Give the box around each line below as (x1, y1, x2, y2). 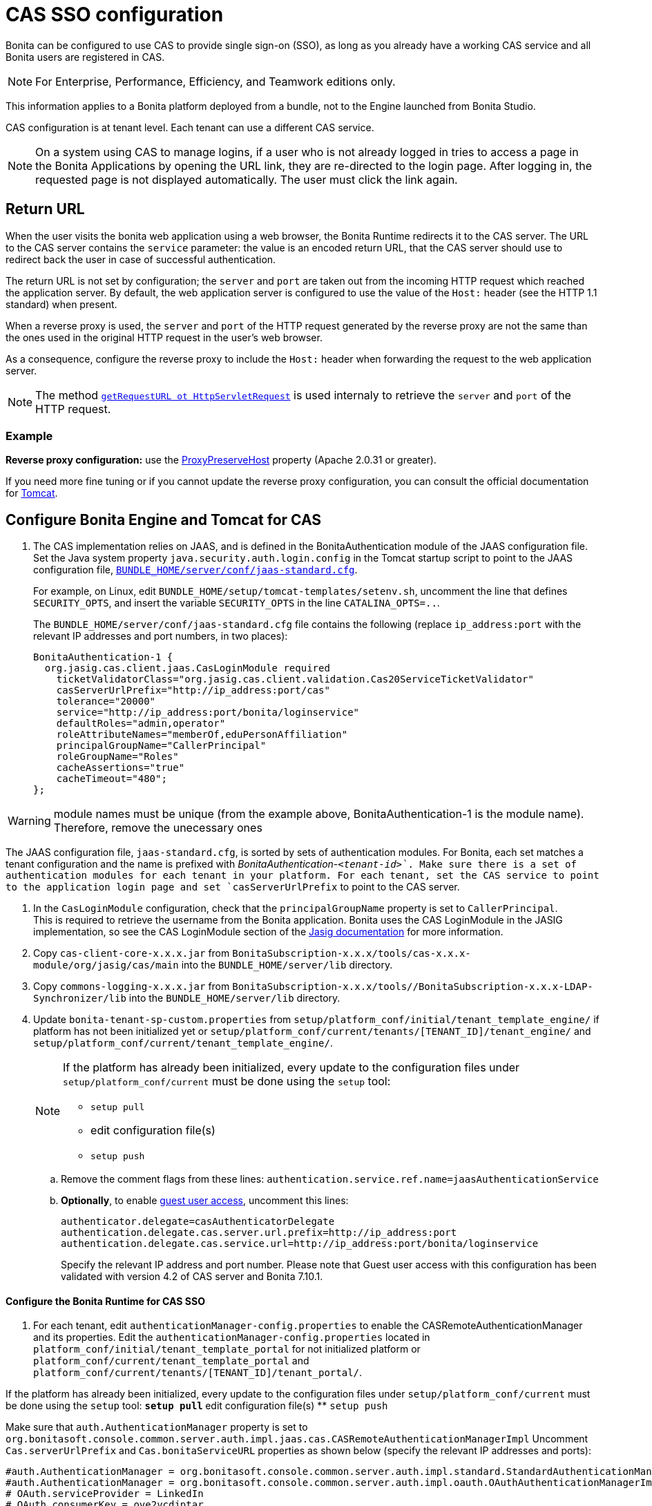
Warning (8, 814, 51, 828)
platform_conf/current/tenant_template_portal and (33, 1355, 309, 1367)
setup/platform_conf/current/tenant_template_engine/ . (33, 1037, 333, 1049)
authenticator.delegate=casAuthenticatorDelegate (61, 1216, 335, 1228)
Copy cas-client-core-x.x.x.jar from (33, 947, 230, 960)
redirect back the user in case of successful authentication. (6, 253, 276, 265)
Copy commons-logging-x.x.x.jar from (33, 980, 230, 993)
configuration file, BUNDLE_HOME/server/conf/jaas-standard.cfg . (33, 564, 358, 576)
